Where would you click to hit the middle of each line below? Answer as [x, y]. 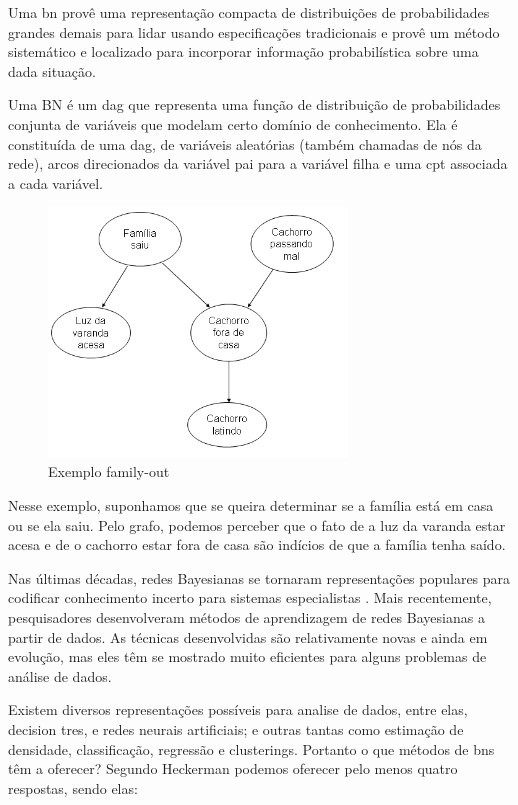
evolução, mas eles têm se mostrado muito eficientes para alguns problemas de [247, 656]
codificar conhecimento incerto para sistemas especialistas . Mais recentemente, [250, 597]
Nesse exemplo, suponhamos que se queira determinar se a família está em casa [251, 505]
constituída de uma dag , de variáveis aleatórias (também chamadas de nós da [245, 143]
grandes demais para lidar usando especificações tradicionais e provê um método [254, 31]
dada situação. [52, 70]
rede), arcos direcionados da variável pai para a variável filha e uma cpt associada [258, 163]
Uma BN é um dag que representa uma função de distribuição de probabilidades [254, 104]
